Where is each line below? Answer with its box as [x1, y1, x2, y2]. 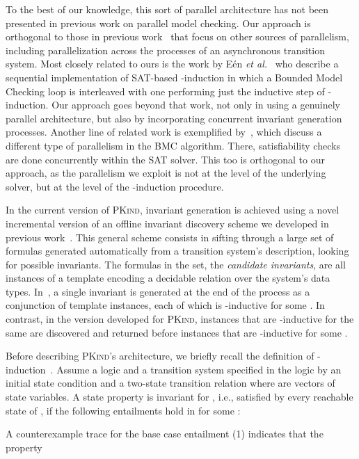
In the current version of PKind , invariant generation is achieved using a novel [6, 202, 340, 217]
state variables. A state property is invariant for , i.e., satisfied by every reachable [6, 389, 353, 404]
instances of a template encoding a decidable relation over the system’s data [6, 271, 330, 285]
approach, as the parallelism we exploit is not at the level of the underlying [6, 166, 326, 180]
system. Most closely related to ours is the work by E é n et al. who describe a [6, 56, 339, 71]
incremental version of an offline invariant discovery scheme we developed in [6, 216, 329, 230]
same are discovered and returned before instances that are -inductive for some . [6, 325, 348, 339]
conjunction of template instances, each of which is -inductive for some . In [6, 298, 325, 312]
